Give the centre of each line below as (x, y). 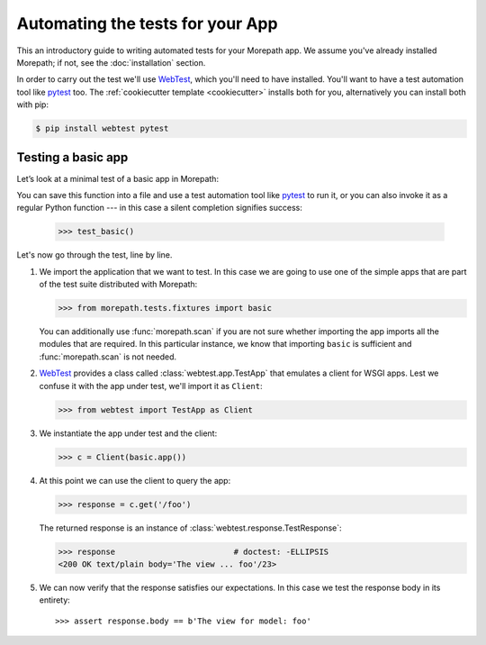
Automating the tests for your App (147, 23)
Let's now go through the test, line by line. (94, 255)
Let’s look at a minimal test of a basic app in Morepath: (118, 178)
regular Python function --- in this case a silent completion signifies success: (160, 208)
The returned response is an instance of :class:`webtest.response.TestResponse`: (190, 528)
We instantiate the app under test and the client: (128, 433)
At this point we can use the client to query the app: (135, 480)
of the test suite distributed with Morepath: (118, 285)
